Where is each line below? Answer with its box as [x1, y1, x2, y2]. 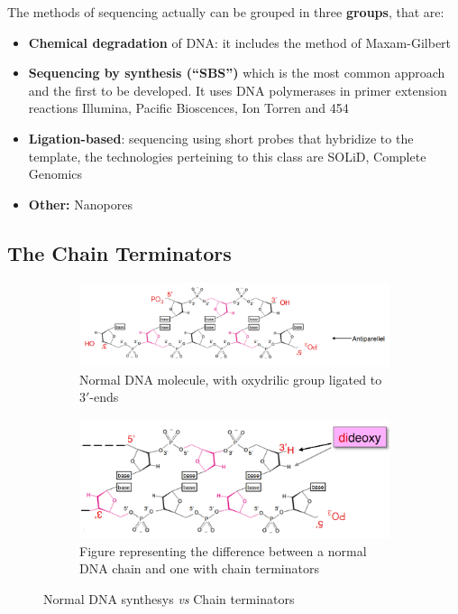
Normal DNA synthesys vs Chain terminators [43, 590, 295, 608]
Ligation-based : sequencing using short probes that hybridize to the [28, 128, 414, 147]
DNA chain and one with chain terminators [79, 559, 319, 578]
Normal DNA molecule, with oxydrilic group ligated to [79, 369, 382, 388]
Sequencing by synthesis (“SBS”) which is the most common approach [28, 63, 445, 82]
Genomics [28, 164, 83, 183]
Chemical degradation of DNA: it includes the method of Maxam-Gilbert [28, 33, 452, 51]
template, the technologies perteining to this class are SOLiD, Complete [28, 146, 426, 165]
